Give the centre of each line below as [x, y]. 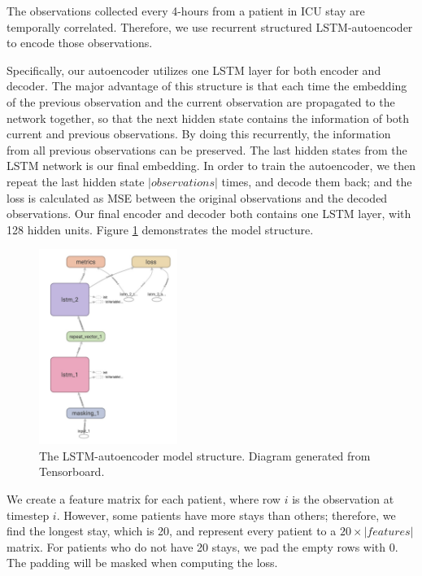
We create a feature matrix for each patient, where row [144, 498]
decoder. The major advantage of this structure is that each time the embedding [207, 86]
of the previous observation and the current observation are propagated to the [201, 101]
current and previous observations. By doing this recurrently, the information [199, 134]
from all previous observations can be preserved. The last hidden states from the [207, 149]
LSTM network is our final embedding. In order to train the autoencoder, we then [211, 166]
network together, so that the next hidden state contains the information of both [208, 118]
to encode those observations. [80, 43]
